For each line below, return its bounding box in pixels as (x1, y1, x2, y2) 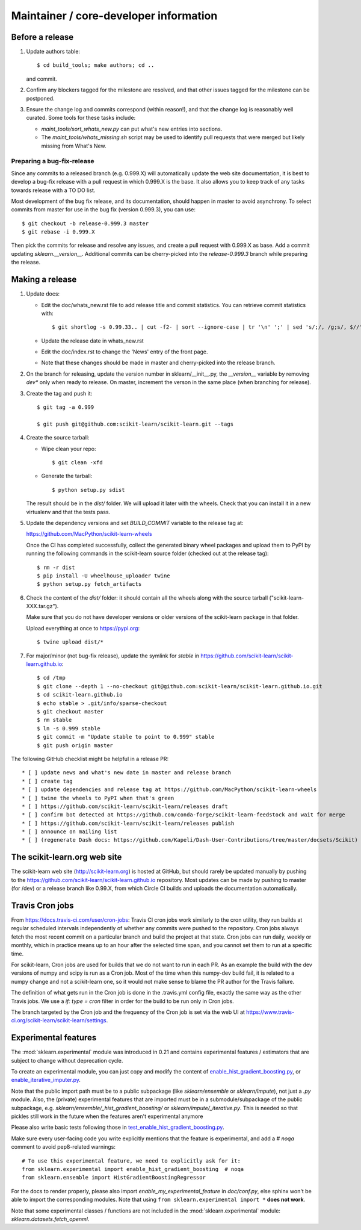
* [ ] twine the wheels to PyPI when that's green (22, 795, 174, 801)
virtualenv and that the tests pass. (26, 508, 111, 515)
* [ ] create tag (22, 777, 73, 784)
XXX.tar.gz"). (26, 603, 59, 610)
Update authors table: (26, 48, 81, 55)
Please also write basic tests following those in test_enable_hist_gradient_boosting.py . (11, 1123, 224, 1131)
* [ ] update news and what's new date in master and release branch (22, 769, 232, 776)
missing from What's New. (41, 142, 106, 149)
